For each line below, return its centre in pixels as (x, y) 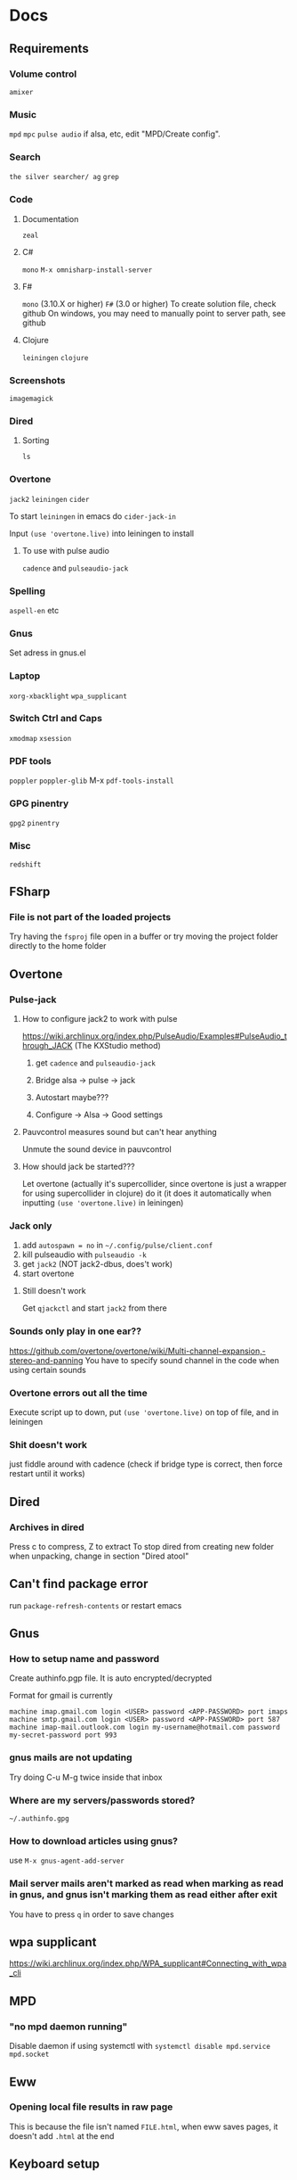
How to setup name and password (84, 1659)
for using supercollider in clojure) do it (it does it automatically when (147, 1193)
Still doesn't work (54, 1291)
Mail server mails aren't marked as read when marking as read (147, 1884)
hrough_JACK (47, 1046)
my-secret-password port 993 (63, 1735)
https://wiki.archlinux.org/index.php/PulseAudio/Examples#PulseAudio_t (154, 1036)
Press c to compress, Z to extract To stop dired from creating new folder (141, 1546)
